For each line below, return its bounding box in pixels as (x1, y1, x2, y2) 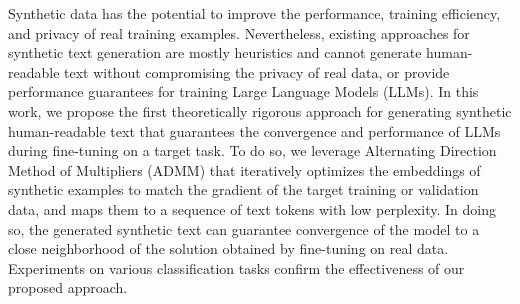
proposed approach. (8, 277, 128, 298)
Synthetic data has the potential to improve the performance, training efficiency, (8, 3, 501, 23)
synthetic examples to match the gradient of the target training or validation (8, 179, 479, 200)
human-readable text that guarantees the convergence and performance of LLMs (8, 120, 501, 141)
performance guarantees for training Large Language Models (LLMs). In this (8, 81, 479, 102)
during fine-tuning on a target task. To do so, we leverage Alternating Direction (8, 140, 497, 161)
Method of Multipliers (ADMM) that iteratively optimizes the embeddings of (8, 159, 481, 180)
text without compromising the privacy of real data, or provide (64, 61, 450, 82)
